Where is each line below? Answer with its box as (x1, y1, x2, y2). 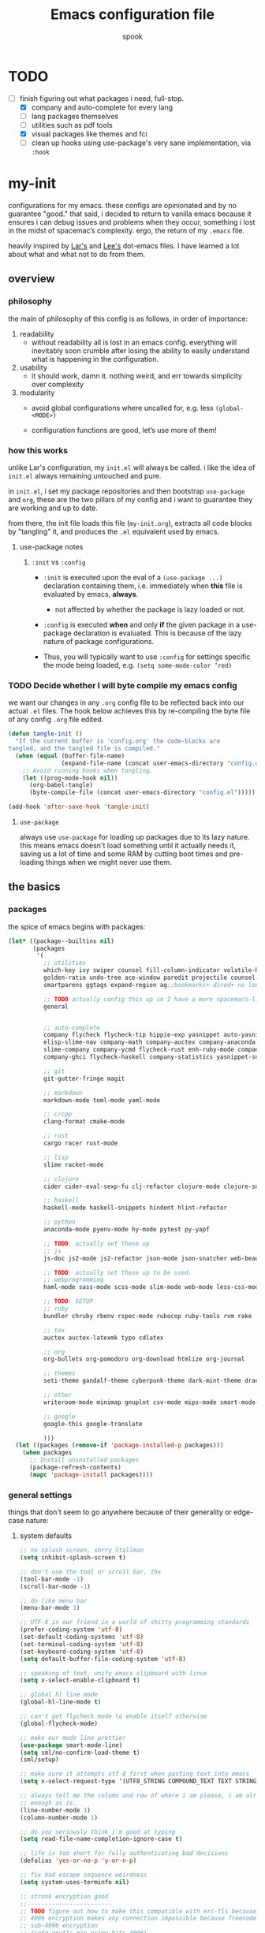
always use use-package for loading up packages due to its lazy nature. (19, 832, 250, 842)
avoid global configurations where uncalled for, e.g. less (31, 403, 215, 412)
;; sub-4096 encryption (19, 1922, 99, 1930)
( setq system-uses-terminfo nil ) (19, 1878, 130, 1886)
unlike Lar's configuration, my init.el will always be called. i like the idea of (8, 463, 256, 472)
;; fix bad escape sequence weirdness (19, 1871, 147, 1879)
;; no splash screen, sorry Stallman (19, 1547, 144, 1555)
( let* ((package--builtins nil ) (8, 937, 114, 945)
